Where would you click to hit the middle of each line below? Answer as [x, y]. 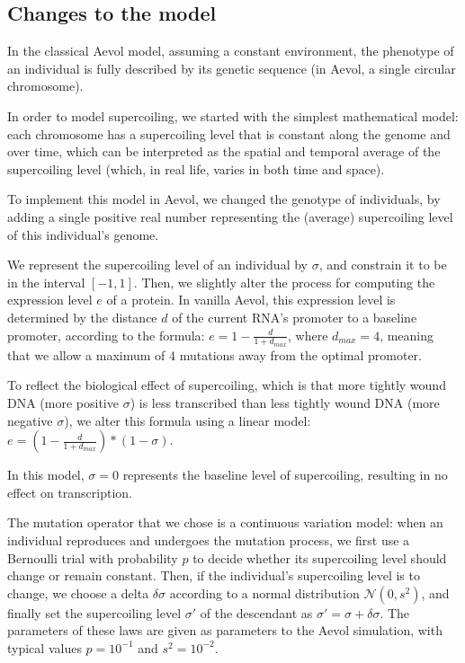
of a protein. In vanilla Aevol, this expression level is [251, 300]
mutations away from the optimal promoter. [300, 354]
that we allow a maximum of [86, 354]
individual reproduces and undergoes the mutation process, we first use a [209, 539]
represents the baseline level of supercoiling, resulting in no [285, 475]
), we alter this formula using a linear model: [188, 420]
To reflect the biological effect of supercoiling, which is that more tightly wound [227, 385]
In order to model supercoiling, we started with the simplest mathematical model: [233, 115]
